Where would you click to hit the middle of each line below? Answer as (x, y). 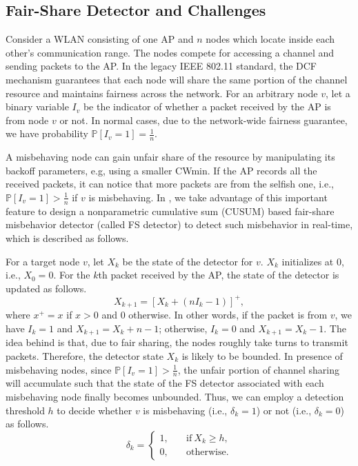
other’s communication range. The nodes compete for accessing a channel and (170, 52)
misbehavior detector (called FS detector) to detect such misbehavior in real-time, (179, 224)
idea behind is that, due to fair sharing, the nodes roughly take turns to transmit (177, 342)
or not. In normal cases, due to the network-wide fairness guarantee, (203, 120)
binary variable (37, 107)
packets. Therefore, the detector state (84, 355)
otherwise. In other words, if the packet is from (228, 315)
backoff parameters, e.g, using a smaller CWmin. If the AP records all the (161, 170)
